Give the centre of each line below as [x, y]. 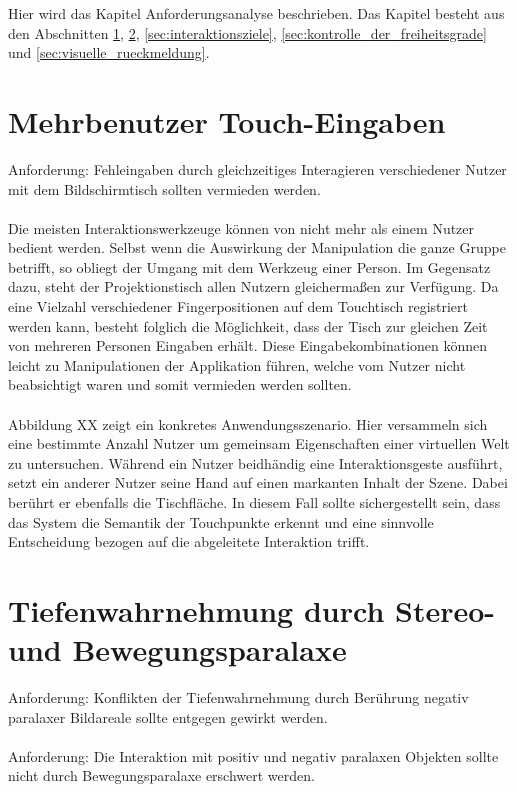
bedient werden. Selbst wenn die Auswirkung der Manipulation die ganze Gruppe [257, 247]
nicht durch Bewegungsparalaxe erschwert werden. [161, 775]
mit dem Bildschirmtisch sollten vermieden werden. [164, 188]
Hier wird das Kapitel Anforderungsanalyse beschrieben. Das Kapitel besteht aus [256, 13]
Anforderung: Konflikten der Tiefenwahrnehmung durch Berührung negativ [238, 697]
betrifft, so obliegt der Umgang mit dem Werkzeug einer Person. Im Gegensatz [249, 266]
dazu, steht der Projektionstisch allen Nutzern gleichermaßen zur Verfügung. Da [253, 286]
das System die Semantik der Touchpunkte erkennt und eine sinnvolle [221, 521]
